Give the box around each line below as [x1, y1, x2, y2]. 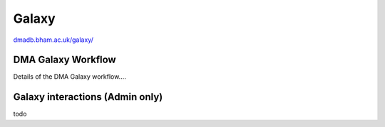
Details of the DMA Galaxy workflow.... [13, 72, 126, 81]
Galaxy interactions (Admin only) [13, 91, 163, 103]
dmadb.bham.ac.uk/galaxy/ [13, 35, 94, 44]
